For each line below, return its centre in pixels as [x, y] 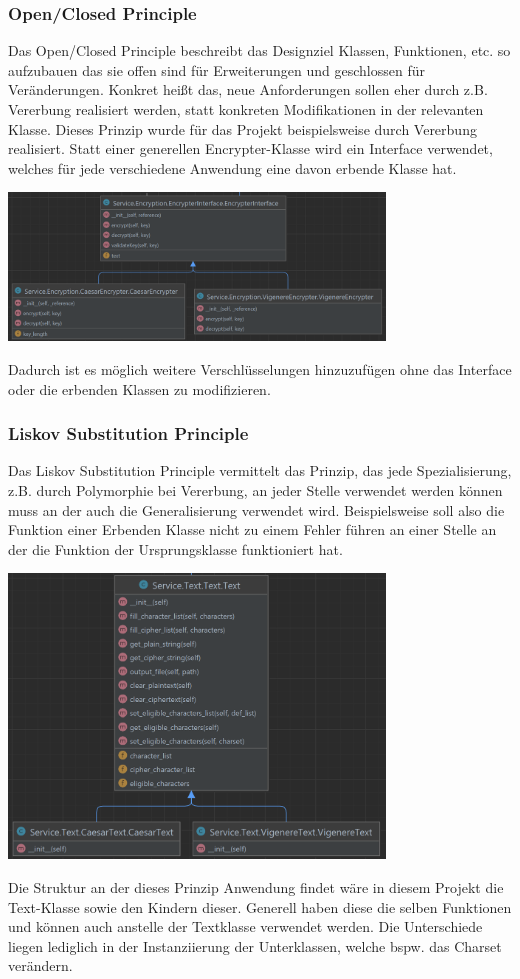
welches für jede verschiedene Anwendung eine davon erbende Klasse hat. [232, 167]
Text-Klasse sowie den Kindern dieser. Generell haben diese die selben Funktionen [260, 906]
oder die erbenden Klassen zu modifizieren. [139, 388]
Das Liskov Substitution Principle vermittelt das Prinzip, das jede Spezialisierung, [260, 470]
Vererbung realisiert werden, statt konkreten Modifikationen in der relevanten [246, 109]
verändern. [40, 965]
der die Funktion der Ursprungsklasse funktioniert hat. [175, 548]
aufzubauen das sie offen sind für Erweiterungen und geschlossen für [216, 69]
